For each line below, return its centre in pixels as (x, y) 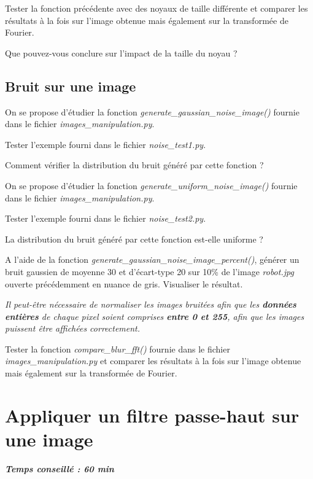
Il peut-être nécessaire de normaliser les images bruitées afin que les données (151, 304)
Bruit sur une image (71, 86)
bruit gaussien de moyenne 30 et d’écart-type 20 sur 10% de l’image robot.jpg (149, 271)
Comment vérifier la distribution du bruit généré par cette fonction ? (134, 165)
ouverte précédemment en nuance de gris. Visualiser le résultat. (124, 283)
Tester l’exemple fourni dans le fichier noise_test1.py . (106, 144)
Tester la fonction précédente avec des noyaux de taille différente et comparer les (156, 8)
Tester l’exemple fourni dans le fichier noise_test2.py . (106, 218)
